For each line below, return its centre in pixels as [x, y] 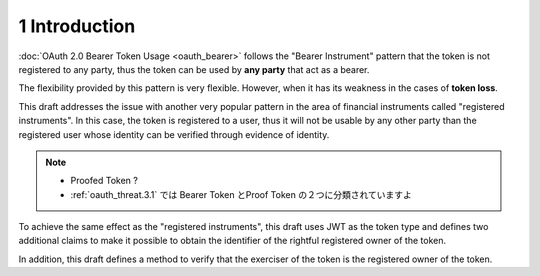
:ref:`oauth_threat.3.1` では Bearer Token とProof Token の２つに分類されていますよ [241, 194]
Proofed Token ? [104, 181]
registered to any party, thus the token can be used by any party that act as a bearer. [194, 69]
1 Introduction [77, 26]
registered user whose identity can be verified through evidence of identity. [174, 134]
